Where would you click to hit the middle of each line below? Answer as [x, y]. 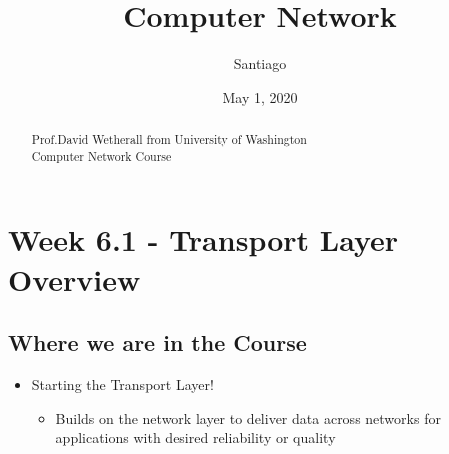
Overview [74, 278]
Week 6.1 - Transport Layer [203, 239]
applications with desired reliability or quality [195, 437]
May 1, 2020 [260, 96]
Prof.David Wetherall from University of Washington [169, 139]
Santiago [260, 63]
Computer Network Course [101, 155]
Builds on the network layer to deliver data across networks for [248, 417]
